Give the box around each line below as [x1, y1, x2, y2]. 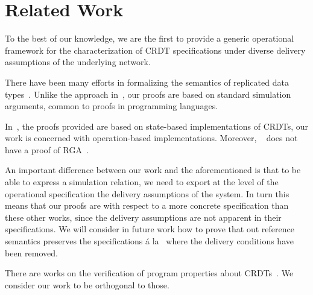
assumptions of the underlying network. [5, 56, 151, 68]
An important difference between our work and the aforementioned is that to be [5, 163, 301, 176]
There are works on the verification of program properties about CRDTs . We [5, 267, 294, 279]
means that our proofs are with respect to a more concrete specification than [5, 199, 289, 212]
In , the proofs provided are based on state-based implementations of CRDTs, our [5, 119, 309, 132]
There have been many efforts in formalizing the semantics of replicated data [5, 75, 289, 88]
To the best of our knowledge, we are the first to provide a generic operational [5, 32, 294, 45]
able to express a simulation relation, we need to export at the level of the [5, 176, 279, 188]
